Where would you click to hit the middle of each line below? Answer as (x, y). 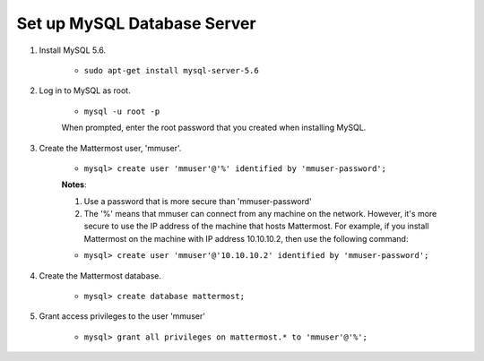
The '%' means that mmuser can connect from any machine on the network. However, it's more (260, 214)
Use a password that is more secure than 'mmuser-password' (198, 201)
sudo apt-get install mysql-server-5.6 (171, 70)
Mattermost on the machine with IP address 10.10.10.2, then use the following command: (246, 238)
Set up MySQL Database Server (136, 23)
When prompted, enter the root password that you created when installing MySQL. (214, 128)
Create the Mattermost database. (100, 275)
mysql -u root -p (122, 111)
